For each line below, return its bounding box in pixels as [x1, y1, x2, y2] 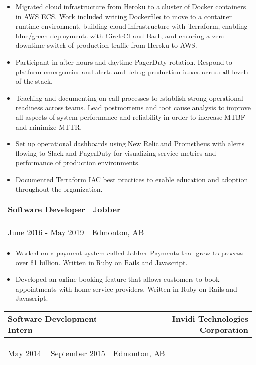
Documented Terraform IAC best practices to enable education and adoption [15, 174, 248, 184]
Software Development [8, 313, 97, 325]
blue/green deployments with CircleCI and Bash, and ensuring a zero [15, 30, 224, 40]
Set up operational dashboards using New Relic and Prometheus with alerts [15, 138, 245, 148]
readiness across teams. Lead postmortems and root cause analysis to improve [15, 102, 251, 112]
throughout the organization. [15, 183, 103, 194]
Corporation [199, 324, 248, 336]
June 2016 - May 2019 [8, 226, 84, 238]
